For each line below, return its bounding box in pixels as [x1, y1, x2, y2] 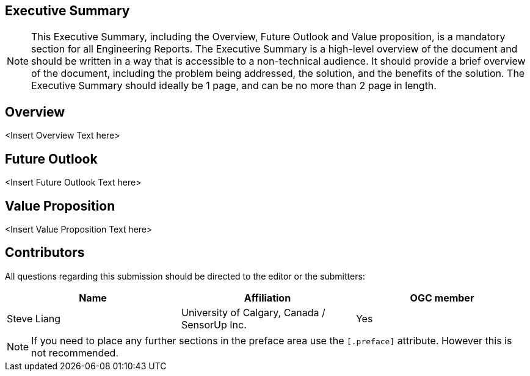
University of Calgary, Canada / [181, 306, 325, 319]
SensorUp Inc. [181, 318, 247, 331]
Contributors [5, 245, 85, 261]
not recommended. [31, 346, 119, 359]
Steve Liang [7, 312, 61, 325]
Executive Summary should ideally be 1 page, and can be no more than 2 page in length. [31, 79, 437, 92]
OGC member [410, 291, 474, 304]
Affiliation [244, 291, 291, 304]
